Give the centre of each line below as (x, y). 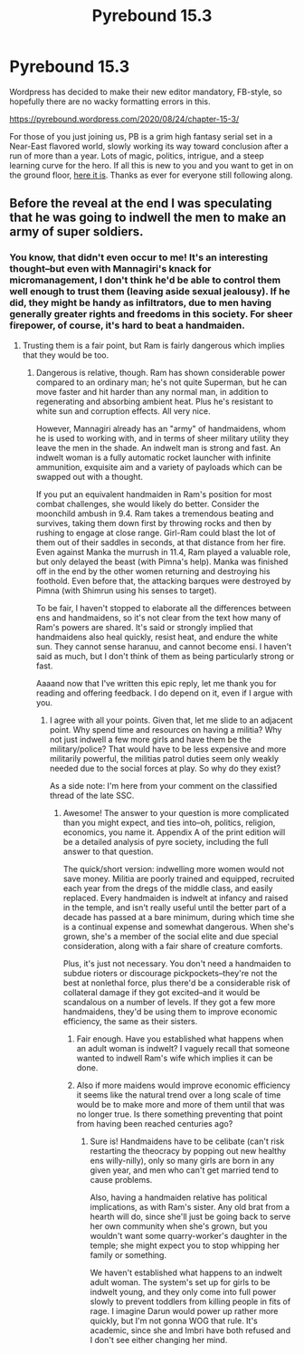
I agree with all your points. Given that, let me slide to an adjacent (171, 720)
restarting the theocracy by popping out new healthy (188, 1150)
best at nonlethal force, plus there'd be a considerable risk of (177, 983)
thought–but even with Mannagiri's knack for (110, 269)
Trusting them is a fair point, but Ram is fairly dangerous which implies (153, 345)
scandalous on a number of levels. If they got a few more (169, 1002)
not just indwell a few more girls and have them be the (150, 739)
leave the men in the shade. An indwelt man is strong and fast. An (158, 447)
